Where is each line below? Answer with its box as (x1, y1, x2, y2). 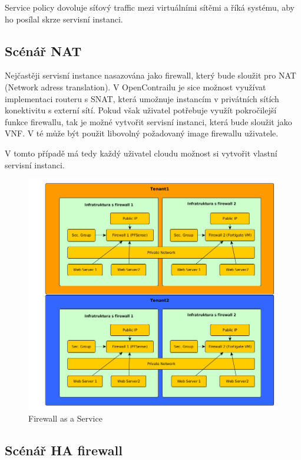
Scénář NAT (5, 41, 82, 60)
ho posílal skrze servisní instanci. (5, 12, 123, 25)
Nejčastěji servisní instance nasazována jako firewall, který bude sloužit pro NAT (5, 69, 296, 81)
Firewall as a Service (28, 412, 102, 424)
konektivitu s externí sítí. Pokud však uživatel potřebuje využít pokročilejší (5, 104, 277, 116)
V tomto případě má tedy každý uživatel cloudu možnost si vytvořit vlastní (5, 146, 277, 159)
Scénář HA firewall (5, 441, 123, 459)
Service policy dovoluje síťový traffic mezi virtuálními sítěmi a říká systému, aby (5, 1, 295, 13)
